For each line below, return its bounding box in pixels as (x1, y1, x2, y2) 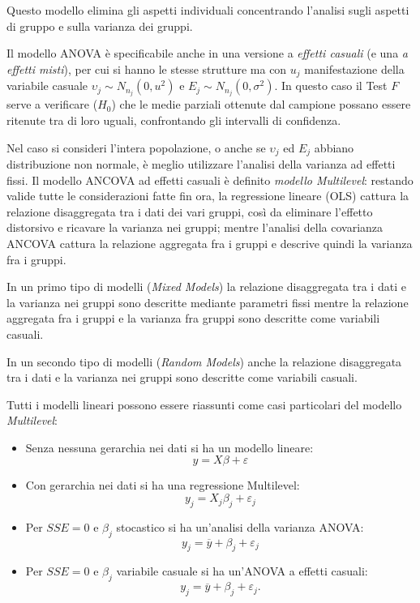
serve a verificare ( (6, 96, 98, 113)
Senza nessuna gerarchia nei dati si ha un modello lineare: (25, 438, 314, 455)
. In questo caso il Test (274, 77, 388, 94)
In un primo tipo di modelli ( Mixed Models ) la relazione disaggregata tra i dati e (6, 278, 406, 295)
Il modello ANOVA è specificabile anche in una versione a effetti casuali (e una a (6, 45, 408, 62)
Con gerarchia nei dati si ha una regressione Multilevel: (25, 477, 300, 494)
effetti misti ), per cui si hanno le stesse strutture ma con (6, 60, 287, 77)
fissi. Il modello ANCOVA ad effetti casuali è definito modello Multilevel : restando (6, 171, 414, 188)
